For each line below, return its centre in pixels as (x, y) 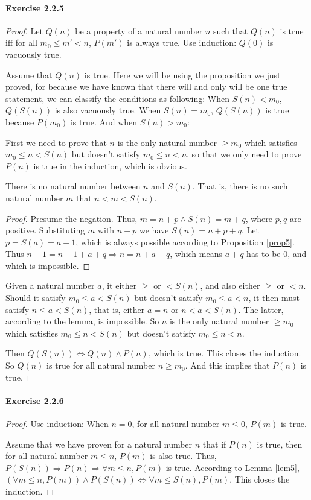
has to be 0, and (277, 254)
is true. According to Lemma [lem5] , (232, 467)
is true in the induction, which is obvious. (110, 166)
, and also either (230, 286)
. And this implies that (227, 365)
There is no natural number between (73, 186)
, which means (196, 254)
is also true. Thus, (183, 456)
